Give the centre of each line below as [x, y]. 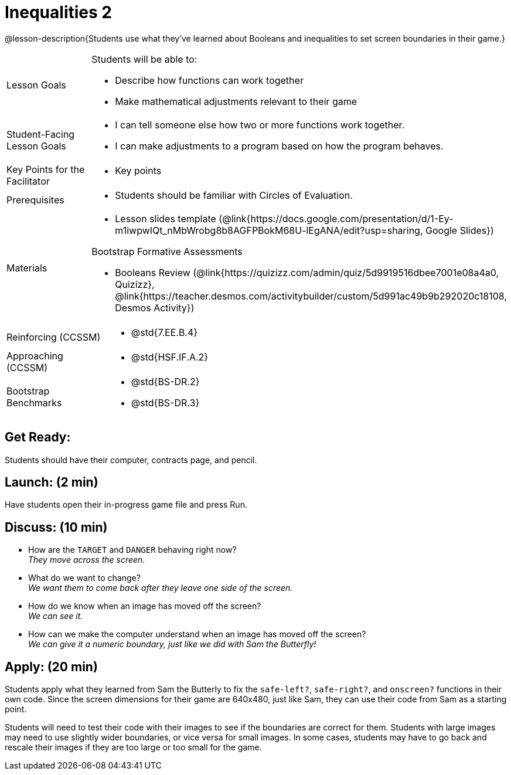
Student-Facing [41, 134]
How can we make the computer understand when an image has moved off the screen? [197, 634]
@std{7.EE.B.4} [164, 332]
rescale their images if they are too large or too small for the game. [133, 747]
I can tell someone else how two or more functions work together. [260, 125]
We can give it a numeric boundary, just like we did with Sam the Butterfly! [172, 644]
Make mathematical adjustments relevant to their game [236, 101]
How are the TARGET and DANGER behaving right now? [132, 550]
